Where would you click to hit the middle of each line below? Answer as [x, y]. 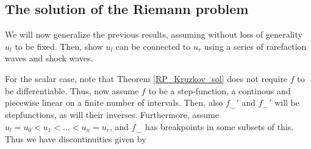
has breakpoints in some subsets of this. [219, 126]
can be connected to [153, 46]
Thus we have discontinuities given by [76, 138]
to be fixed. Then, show [59, 46]
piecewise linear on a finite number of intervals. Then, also [114, 102]
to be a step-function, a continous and [220, 90]
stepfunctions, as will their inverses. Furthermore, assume [112, 115]
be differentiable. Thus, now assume [72, 90]
